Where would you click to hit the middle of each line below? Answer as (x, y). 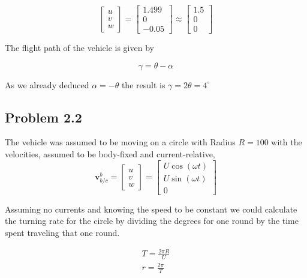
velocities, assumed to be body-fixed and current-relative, (110, 154)
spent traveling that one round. (62, 232)
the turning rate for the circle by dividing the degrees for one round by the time (152, 221)
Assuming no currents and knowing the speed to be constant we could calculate (151, 209)
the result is (143, 84)
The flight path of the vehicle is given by (79, 48)
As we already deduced (47, 84)
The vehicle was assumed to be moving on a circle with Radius (120, 142)
